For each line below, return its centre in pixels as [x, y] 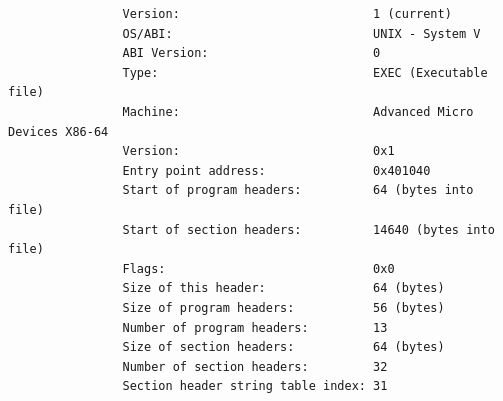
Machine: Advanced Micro [298, 111]
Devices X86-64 [58, 131]
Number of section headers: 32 [255, 366]
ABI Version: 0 [251, 53]
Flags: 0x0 [258, 268]
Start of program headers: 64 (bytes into [298, 190]
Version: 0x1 [258, 151]
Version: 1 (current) [287, 14]
